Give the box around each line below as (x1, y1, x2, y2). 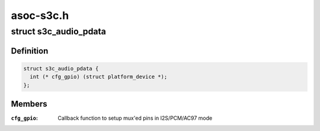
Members (11, 99, 47, 109)
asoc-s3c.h (11, 9, 69, 22)
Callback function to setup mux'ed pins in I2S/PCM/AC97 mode (57, 114, 213, 122)
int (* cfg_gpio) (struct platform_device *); (30, 74, 168, 80)
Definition (11, 46, 49, 56)
